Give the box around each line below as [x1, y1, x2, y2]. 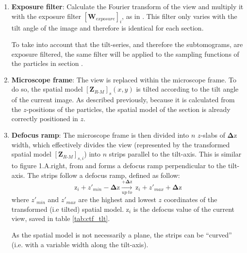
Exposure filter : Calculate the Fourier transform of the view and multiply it [11, 1, 244, 11]
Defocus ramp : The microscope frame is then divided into [11, 129, 189, 140]
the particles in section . [11, 58, 83, 68]
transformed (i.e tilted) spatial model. [11, 204, 124, 214]
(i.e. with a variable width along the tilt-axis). [11, 239, 148, 249]
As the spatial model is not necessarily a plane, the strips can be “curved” [11, 230, 232, 240]
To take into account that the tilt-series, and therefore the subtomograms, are [11, 39, 243, 49]
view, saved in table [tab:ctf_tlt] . [11, 213, 110, 223]
